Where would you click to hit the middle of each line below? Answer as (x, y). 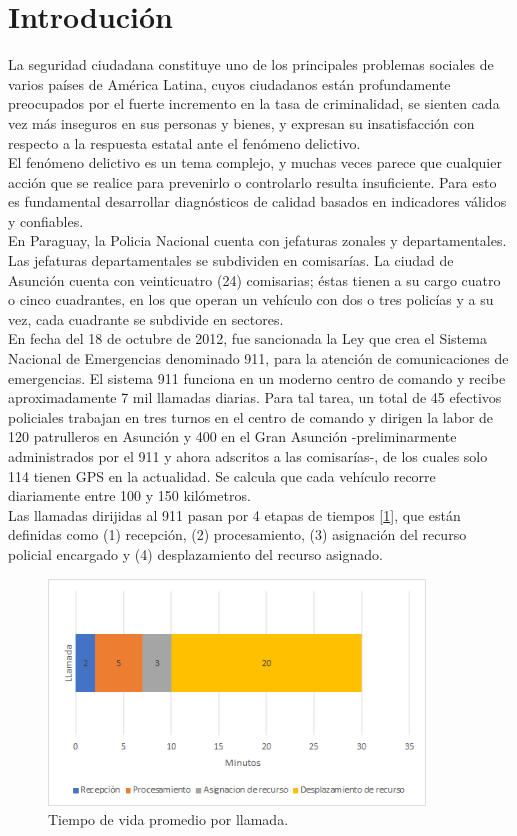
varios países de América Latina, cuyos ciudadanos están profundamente (229, 83)
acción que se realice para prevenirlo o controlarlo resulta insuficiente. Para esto (252, 181)
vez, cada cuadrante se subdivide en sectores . (146, 318)
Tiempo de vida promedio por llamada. (168, 819)
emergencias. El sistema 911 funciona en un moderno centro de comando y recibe (257, 377)
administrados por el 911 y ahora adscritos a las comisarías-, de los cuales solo (248, 456)
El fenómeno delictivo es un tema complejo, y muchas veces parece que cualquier (255, 162)
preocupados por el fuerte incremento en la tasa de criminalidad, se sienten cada (254, 103)
